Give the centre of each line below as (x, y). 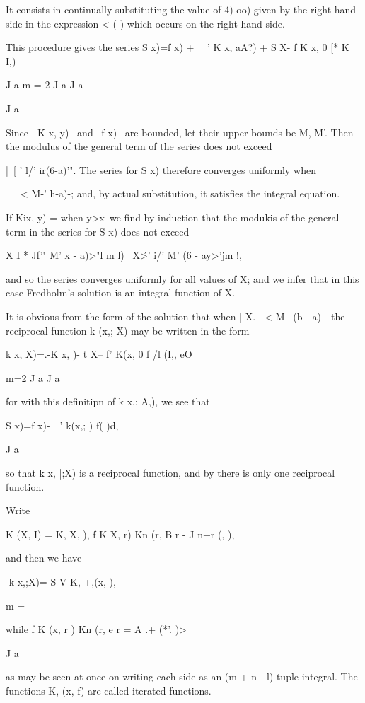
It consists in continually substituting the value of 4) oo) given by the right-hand (181, 9)
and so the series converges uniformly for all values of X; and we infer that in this (182, 278)
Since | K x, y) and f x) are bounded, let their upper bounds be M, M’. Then (180, 132)
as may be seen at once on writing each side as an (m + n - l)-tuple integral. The (182, 676)
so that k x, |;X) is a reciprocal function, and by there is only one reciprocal (170, 473)
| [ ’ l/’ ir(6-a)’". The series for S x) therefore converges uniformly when (161, 169)
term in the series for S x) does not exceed (98, 231)
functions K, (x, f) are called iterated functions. (109, 690)
